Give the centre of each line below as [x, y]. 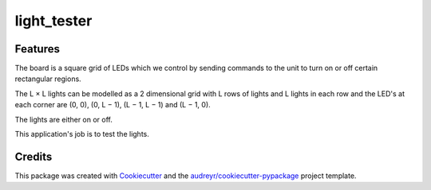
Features [37, 49]
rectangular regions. [48, 79]
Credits [34, 156]
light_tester [53, 21]
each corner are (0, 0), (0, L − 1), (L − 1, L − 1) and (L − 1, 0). [113, 105]
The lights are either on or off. [64, 119]
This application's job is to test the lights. [82, 134]
